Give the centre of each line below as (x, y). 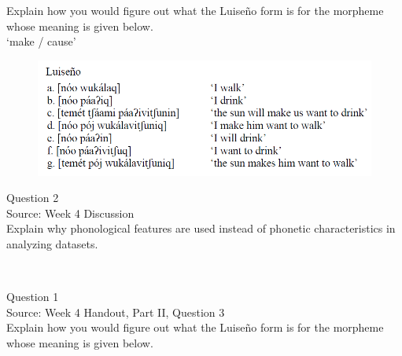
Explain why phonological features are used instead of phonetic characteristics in (201, 228)
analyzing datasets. (52, 244)
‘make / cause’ (41, 41)
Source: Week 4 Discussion (70, 213)
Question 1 (33, 297)
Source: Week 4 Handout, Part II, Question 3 (116, 312)
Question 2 (33, 198)
